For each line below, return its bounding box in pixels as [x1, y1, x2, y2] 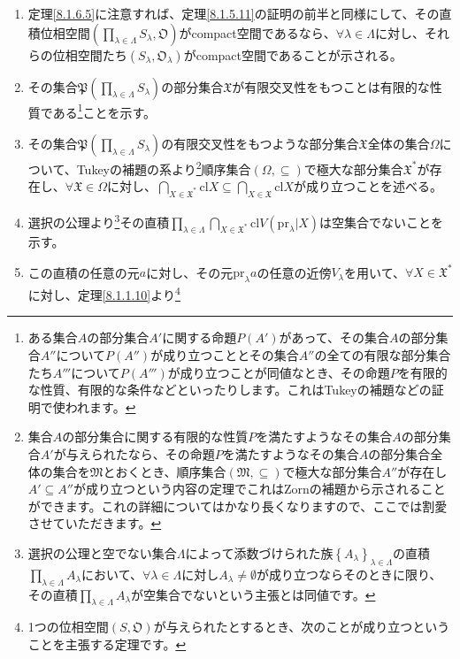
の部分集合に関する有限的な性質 [62, 427, 249, 446]
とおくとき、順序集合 [103, 462, 226, 480]
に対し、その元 [146, 263, 234, 281]
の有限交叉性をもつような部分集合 [161, 134, 359, 152]
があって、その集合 [279, 328, 390, 347]
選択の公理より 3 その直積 [27, 210, 170, 231]
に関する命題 [162, 328, 237, 347]
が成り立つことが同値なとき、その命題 [167, 363, 390, 381]
